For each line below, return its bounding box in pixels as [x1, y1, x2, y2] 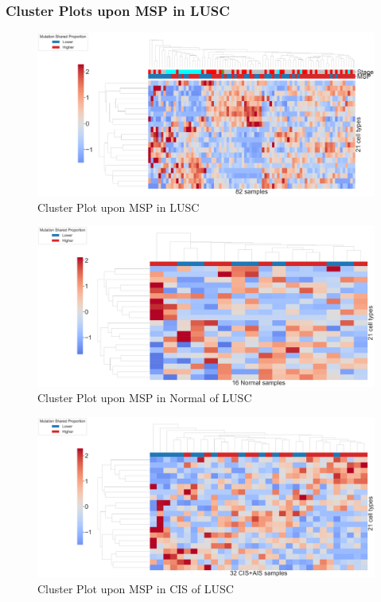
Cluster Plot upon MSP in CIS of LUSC [37, 580, 234, 596]
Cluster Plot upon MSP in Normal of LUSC [37, 389, 252, 406]
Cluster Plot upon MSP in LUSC [37, 198, 200, 215]
